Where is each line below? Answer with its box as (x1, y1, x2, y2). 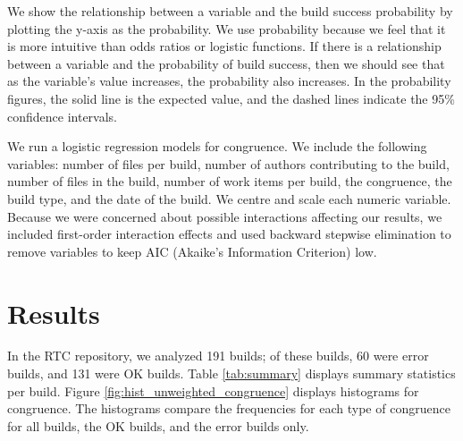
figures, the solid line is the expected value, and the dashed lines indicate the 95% (7, 89, 455, 107)
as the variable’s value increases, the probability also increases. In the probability (7, 72, 451, 90)
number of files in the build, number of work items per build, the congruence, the (7, 172, 452, 191)
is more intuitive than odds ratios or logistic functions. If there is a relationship (7, 37, 442, 55)
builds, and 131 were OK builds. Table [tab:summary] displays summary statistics (7, 364, 456, 383)
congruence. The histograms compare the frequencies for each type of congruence (7, 399, 450, 418)
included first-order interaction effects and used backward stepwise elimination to (7, 225, 451, 243)
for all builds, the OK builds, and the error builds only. (7, 416, 309, 435)
